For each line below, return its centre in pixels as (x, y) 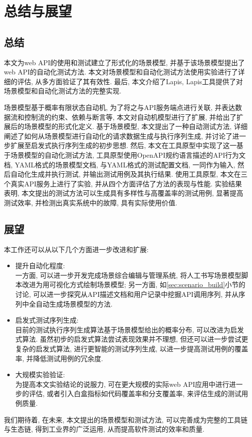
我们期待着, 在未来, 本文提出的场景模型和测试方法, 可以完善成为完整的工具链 (126, 419)
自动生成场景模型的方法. (74, 303)
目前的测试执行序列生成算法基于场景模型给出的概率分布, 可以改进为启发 (130, 329)
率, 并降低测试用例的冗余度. (59, 358)
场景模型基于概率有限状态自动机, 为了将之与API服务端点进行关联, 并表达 (120, 107)
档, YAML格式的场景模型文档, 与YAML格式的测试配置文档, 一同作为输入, (120, 164)
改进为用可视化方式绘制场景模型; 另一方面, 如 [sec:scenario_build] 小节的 (134, 284)
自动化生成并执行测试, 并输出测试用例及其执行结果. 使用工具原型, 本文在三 (129, 174)
